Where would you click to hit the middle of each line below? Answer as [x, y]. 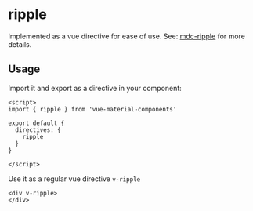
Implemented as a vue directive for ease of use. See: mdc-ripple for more [127, 36]
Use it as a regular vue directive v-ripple [74, 179]
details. [20, 44]
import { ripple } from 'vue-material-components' [92, 109]
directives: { [38, 130]
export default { [36, 123]
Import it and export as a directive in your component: [95, 88]
